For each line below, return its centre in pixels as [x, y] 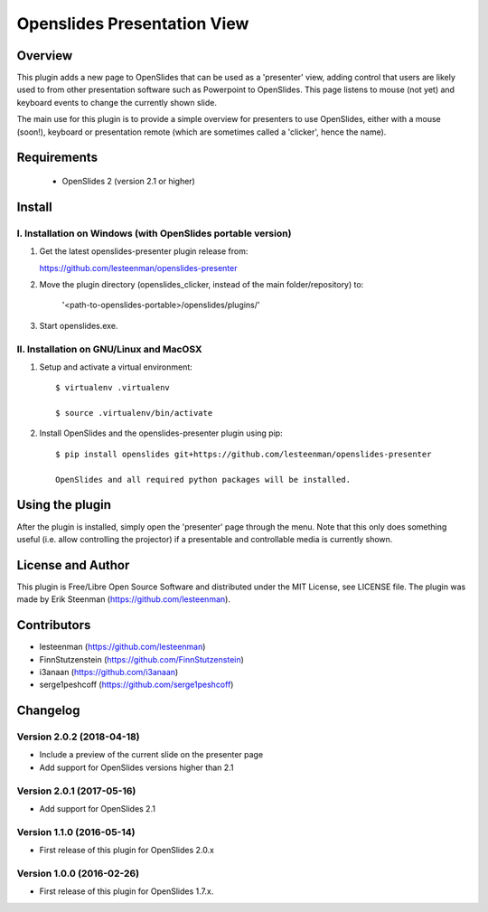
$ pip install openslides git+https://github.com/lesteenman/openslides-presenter [244, 454]
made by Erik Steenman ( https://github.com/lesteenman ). [123, 599]
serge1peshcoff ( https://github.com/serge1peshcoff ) [136, 685]
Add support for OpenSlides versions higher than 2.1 [136, 767]
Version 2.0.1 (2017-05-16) [76, 791]
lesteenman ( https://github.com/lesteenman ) [122, 647]
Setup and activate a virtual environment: [116, 367]
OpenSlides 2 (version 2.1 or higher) [129, 182]
